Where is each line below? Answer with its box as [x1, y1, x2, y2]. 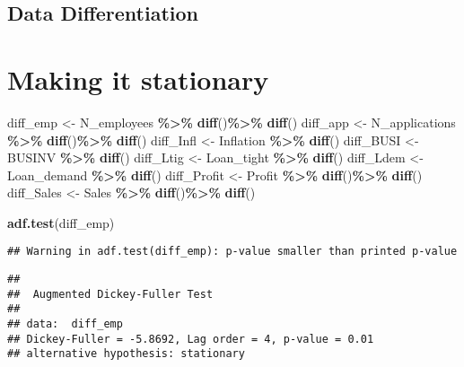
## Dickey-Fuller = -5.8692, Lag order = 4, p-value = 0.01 [7, 332, 374, 345]
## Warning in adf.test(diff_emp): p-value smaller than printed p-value [7, 245, 458, 258]
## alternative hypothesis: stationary [7, 347, 245, 361]
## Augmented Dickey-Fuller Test [7, 287, 214, 301]
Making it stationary [7, 60, 269, 97]
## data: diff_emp [7, 318, 123, 331]
